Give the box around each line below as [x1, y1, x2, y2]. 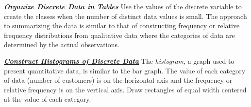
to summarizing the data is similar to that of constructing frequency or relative [4, 20, 240, 31]
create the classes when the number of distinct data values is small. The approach [4, 11, 247, 21]
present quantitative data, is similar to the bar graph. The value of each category [4, 65, 246, 75]
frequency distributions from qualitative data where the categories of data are [4, 30, 235, 40]
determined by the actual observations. [4, 39, 119, 50]
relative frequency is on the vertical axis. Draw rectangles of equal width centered [4, 84, 247, 94]
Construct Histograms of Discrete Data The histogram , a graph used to [4, 55, 234, 66]
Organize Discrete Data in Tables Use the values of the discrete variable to [4, 1, 242, 11]
